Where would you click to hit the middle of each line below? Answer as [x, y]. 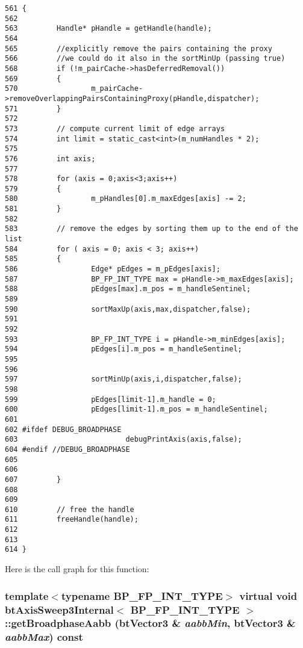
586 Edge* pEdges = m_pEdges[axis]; [113, 269]
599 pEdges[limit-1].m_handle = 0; [111, 399]
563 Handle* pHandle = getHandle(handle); [108, 29]
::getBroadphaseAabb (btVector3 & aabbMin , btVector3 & [150, 623]
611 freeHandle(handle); [72, 520]
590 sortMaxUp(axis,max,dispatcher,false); [128, 309]
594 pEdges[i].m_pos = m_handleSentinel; [123, 349]
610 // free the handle [70, 509]
